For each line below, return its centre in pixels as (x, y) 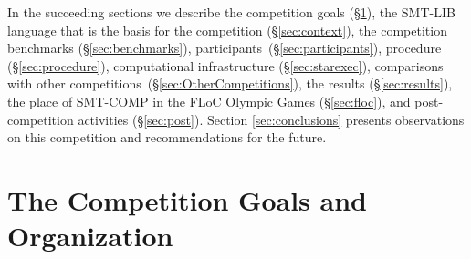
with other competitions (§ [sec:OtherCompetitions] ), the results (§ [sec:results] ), (230, 83)
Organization (90, 236)
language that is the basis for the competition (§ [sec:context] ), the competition (227, 30)
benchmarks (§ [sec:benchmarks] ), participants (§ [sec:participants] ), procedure (225, 48)
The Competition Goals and (187, 199)
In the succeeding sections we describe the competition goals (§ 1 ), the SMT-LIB (231, 12)
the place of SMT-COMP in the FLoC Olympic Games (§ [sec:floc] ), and (209, 101)
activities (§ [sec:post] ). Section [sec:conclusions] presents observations (271, 119)
